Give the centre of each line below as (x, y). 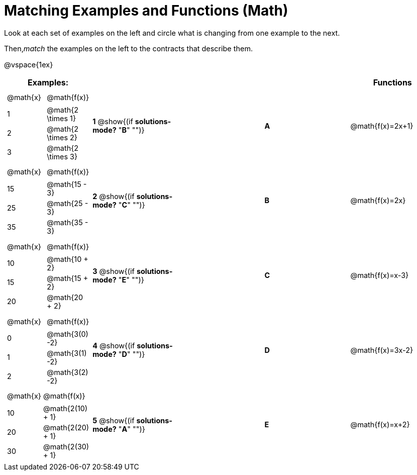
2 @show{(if (114, 196)
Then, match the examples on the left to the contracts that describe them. (129, 49)
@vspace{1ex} (29, 64)
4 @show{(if (114, 346)
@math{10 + (68, 259)
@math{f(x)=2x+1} (382, 126)
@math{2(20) (66, 428)
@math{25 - (68, 204)
